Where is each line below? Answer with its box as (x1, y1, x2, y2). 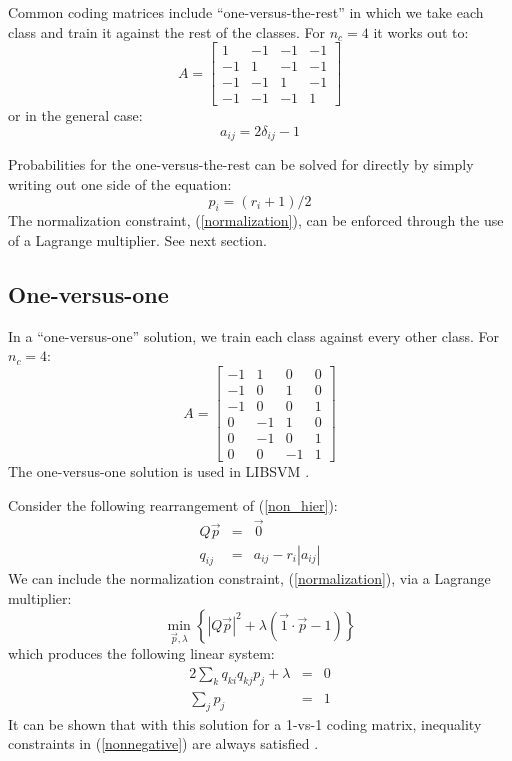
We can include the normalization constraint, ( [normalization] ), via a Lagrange (8, 568, 491, 589)
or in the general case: (8, 105, 143, 126)
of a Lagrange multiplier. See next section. (8, 229, 267, 250)
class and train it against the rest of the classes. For (8, 21, 325, 42)
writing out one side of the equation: (8, 173, 232, 194)
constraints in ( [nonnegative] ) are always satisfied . (8, 733, 319, 754)
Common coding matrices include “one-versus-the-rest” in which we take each (8, 2, 484, 22)
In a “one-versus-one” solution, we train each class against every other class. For (8, 325, 499, 346)
